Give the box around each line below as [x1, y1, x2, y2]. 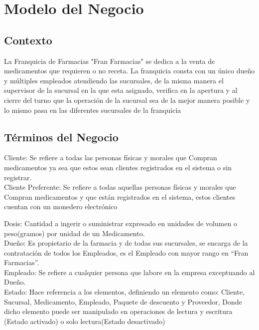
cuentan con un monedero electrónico [4, 201, 118, 212]
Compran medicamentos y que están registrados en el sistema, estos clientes [4, 191, 236, 202]
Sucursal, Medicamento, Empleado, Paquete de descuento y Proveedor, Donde [4, 296, 242, 307]
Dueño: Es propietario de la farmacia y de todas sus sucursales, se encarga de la [4, 238, 248, 248]
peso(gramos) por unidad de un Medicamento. [4, 228, 145, 238]
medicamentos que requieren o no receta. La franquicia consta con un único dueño [4, 65, 255, 76]
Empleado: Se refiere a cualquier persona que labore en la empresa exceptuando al [4, 267, 255, 277]
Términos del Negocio [4, 129, 119, 144]
